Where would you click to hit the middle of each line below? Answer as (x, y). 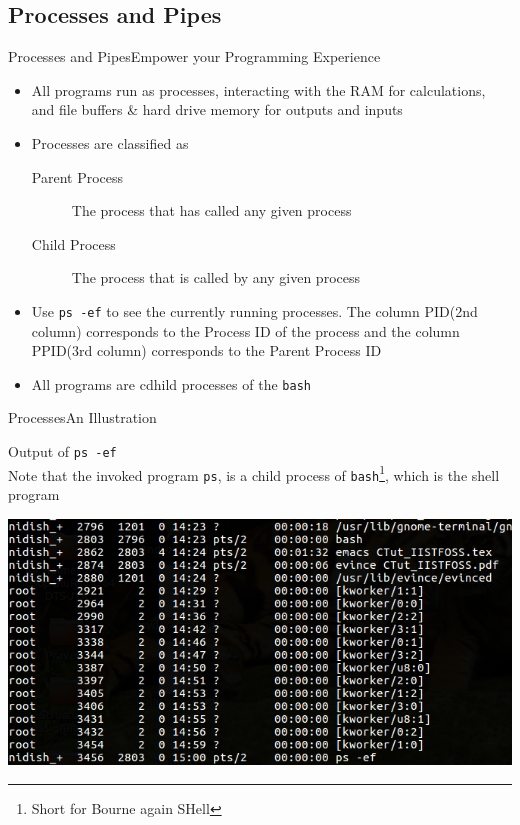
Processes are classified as (110, 142)
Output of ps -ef (62, 451)
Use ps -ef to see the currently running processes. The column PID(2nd (254, 310)
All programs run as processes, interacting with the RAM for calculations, (258, 89)
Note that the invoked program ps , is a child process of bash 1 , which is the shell (254, 473)
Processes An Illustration (82, 417)
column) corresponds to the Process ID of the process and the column (245, 330)
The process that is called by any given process (215, 277)
